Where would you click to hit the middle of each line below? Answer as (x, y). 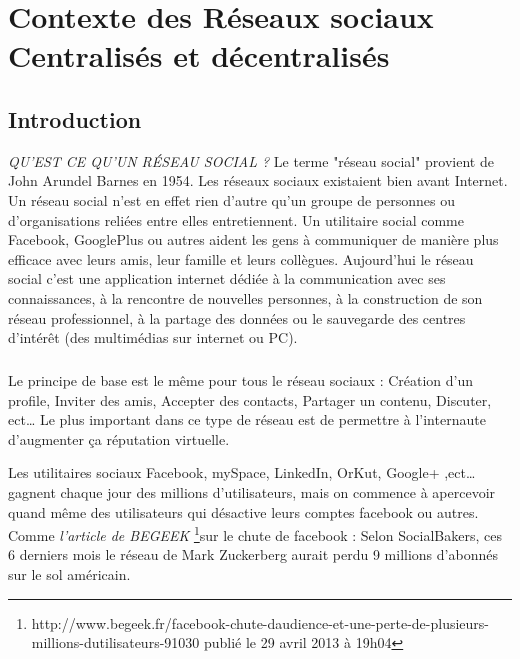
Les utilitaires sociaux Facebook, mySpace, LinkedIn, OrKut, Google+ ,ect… (242, 472)
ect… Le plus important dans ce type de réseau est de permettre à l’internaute (247, 419)
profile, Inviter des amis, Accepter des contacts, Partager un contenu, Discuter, (250, 399)
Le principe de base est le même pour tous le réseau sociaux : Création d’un (241, 380)
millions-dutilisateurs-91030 (115, 642)
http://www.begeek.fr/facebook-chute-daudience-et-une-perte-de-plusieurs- (260, 622)
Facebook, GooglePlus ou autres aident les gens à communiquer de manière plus (253, 239)
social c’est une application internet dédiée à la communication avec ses (227, 278)
